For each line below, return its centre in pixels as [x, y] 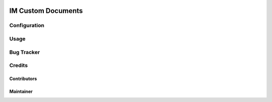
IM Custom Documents [46, 11]
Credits [18, 65]
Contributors [23, 78]
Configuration [27, 25]
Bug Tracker [25, 52]
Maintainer [21, 91]
